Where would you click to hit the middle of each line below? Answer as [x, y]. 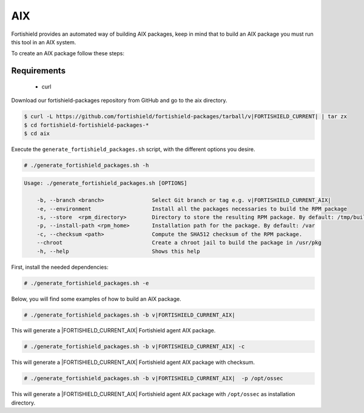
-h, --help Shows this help [118, 251]
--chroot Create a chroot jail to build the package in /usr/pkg [179, 243]
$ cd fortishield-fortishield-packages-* [86, 125]
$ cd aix [37, 133]
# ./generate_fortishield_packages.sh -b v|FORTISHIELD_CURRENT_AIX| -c [134, 347]
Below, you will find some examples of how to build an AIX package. [96, 299]
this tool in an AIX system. [44, 42]
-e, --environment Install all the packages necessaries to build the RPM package [192, 209]
